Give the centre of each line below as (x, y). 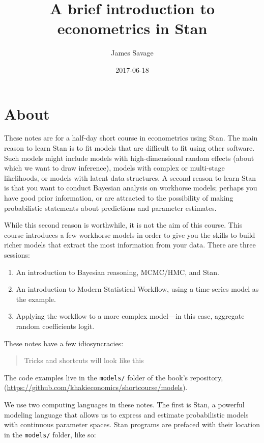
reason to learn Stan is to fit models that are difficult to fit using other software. (129, 148)
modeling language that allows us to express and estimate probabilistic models (126, 414)
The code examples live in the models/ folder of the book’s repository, (114, 377)
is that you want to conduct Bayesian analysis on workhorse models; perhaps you (131, 188)
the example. (36, 299)
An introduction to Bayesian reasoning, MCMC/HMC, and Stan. (118, 272)
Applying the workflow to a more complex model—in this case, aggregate (130, 316)
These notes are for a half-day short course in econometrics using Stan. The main (131, 138)
